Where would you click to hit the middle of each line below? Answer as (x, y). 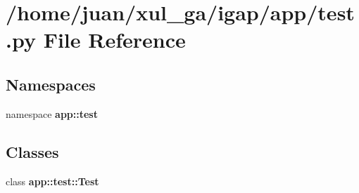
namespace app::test (52, 113)
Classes (32, 151)
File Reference (114, 40)
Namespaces (51, 84)
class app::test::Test (52, 181)
